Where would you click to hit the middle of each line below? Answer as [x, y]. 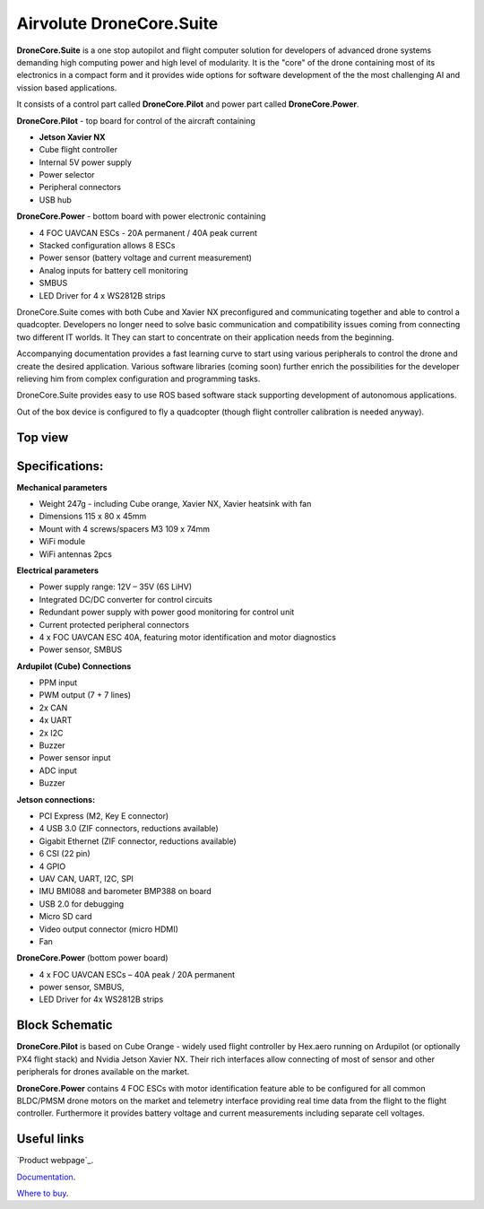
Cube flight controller [78, 150]
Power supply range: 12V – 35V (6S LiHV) [116, 587]
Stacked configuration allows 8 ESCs [107, 246]
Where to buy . [43, 1194]
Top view [43, 437]
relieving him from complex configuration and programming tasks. [138, 378]
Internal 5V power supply [85, 162]
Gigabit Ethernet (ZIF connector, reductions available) [138, 841]
